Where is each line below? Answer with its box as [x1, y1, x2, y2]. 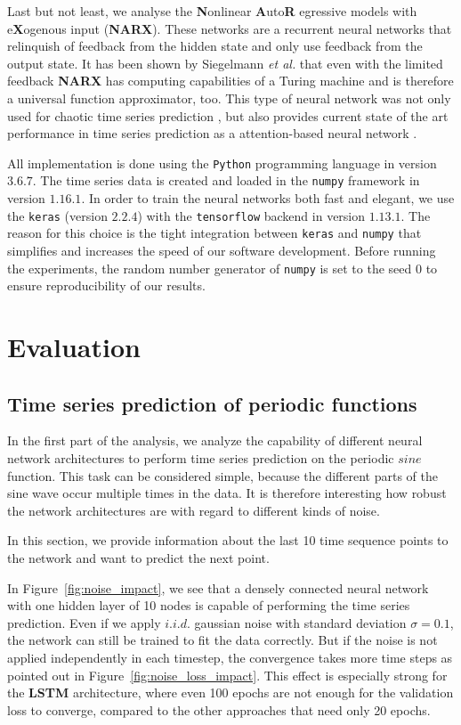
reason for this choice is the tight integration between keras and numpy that [7, 224, 422, 242]
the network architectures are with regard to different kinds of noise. [7, 501, 380, 519]
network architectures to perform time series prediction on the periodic [7, 448, 394, 467]
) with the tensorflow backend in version [137, 206, 366, 224]
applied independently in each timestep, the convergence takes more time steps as [7, 648, 453, 666]
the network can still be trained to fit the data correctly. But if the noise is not [7, 631, 438, 649]
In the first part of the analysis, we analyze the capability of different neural [7, 431, 423, 450]
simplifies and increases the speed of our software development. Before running [7, 240, 436, 259]
